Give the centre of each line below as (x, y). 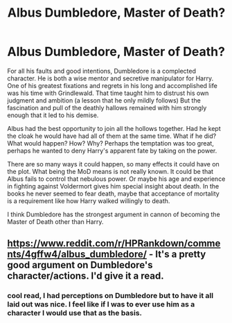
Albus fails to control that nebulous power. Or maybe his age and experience (116, 179)
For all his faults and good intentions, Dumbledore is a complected (101, 71)
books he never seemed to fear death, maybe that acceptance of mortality (113, 193)
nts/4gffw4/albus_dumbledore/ (77, 254)
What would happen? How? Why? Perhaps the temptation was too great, (111, 143)
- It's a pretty (177, 254)
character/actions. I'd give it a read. (86, 276)
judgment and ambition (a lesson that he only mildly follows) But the (104, 100)
